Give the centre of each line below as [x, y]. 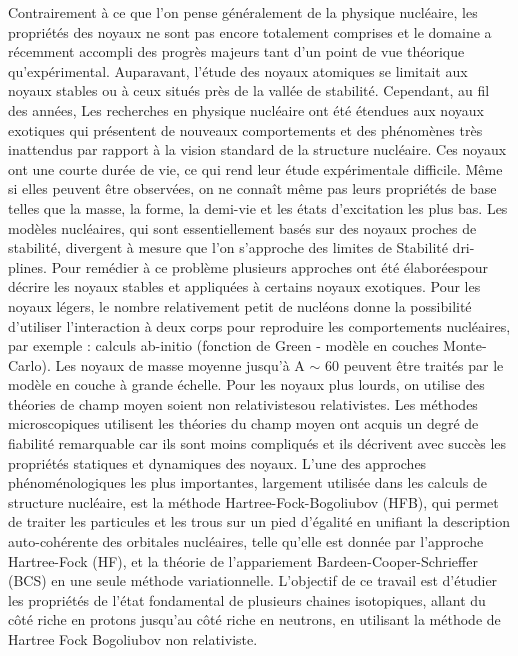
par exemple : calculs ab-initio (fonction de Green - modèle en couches [223, 345]
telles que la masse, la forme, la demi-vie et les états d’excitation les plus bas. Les [258, 207]
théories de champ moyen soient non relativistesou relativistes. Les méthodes [243, 403]
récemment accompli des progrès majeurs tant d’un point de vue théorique [236, 51]
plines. [27, 266]
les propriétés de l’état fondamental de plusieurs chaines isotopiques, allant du [247, 599]
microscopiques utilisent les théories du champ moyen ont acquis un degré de [243, 423]
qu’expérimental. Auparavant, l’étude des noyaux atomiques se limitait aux [238, 70]
